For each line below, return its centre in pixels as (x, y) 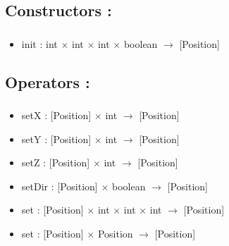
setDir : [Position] (60, 186)
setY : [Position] (56, 139)
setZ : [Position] (56, 162)
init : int (39, 43)
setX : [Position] (56, 115)
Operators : (48, 81)
